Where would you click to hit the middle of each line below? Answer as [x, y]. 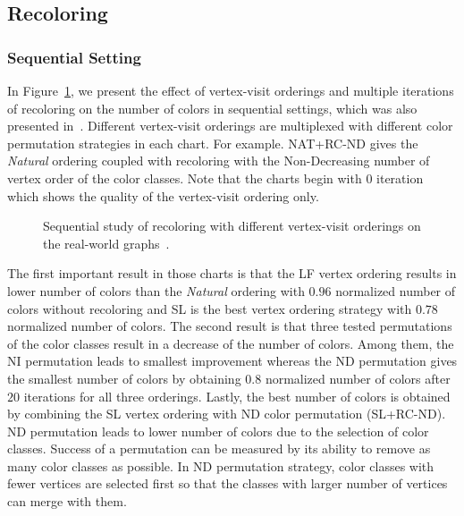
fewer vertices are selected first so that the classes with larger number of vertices [228, 483]
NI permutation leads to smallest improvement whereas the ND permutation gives [232, 361]
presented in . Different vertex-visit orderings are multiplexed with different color [230, 126]
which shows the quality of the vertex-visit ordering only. [163, 195]
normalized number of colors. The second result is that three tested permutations [230, 326]
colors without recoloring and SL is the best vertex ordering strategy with [210, 308]
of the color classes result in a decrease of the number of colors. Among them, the [231, 343]
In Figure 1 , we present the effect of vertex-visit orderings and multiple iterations [231, 90]
